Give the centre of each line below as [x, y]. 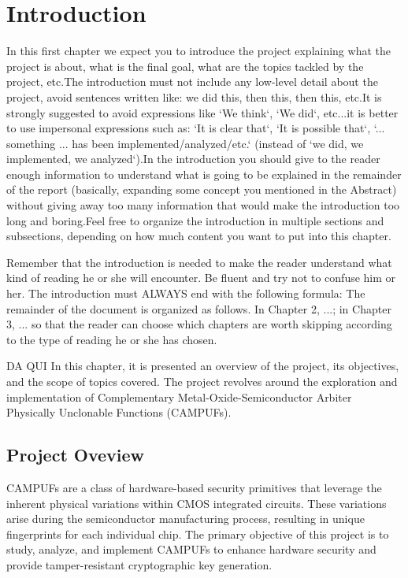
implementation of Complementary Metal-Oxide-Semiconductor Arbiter [179, 396]
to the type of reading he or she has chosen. [112, 339]
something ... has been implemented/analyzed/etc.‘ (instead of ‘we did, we [185, 143]
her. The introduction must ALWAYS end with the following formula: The [186, 293]
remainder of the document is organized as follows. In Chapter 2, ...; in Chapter [199, 308]
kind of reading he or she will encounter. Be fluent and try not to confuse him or [201, 278]
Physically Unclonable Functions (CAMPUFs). [119, 412]
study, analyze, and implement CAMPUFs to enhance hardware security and [191, 549]
